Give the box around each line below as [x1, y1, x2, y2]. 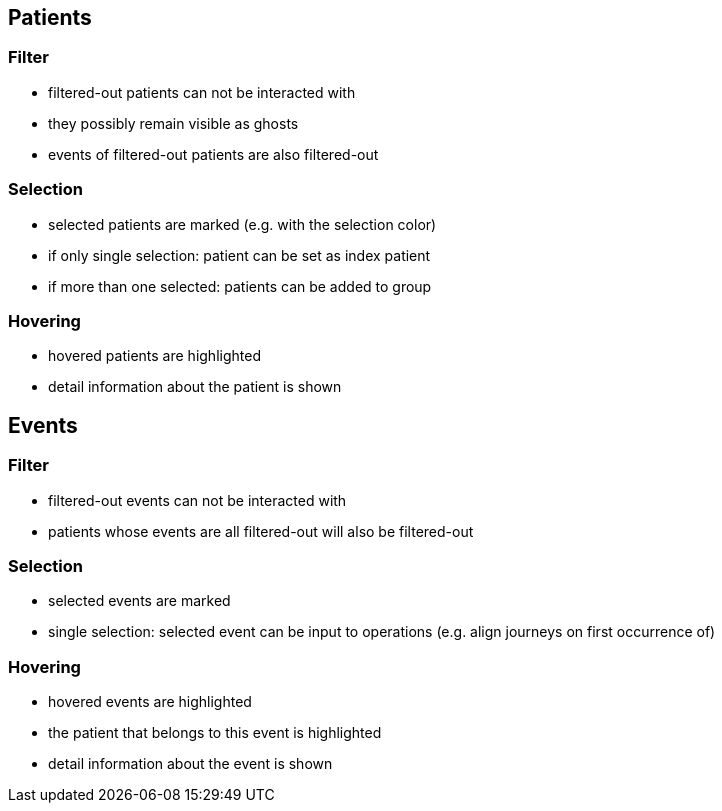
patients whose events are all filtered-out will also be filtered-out [48, 522, 474, 540]
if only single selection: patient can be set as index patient [48, 246, 431, 264]
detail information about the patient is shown [48, 378, 342, 396]
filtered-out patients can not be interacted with [48, 83, 356, 101]
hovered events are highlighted [48, 693, 252, 711]
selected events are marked [48, 592, 231, 610]
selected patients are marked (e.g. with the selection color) [48, 215, 437, 233]
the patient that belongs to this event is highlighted [48, 724, 382, 742]
